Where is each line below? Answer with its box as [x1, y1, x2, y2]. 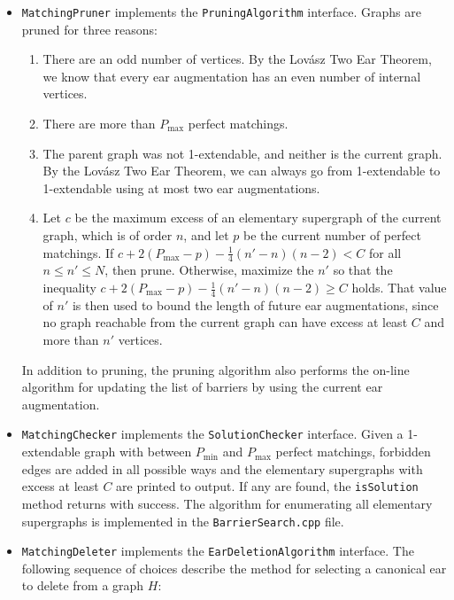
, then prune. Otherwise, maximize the [104, 261, 314, 279]
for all [369, 243, 402, 261]
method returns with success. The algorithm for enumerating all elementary [21, 494, 433, 512]
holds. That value [351, 278, 447, 297]
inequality [42, 278, 96, 297]
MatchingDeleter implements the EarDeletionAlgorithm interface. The [21, 542, 414, 560]
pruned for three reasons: [21, 19, 158, 38]
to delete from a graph [21, 576, 144, 595]
